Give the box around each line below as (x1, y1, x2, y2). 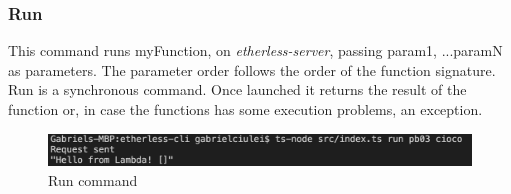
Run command (48, 169, 138, 190)
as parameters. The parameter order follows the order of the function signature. (8, 59, 496, 80)
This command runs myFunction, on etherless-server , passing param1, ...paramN (8, 40, 503, 61)
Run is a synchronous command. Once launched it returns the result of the (8, 79, 467, 100)
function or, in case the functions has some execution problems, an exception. (8, 99, 483, 119)
